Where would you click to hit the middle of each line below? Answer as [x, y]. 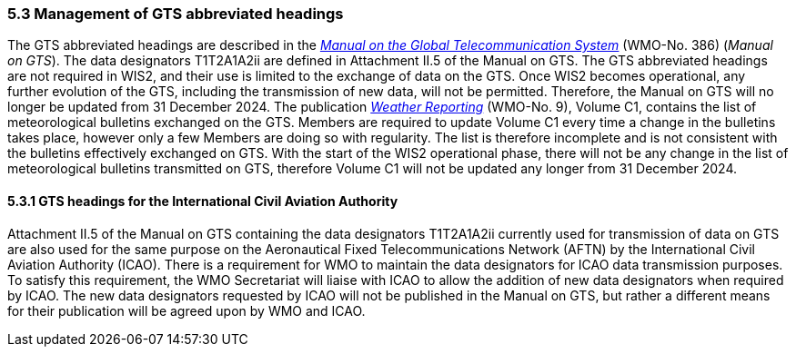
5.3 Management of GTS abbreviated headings [176, 14]
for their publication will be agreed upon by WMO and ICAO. [186, 310]
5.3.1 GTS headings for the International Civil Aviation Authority [203, 201]
